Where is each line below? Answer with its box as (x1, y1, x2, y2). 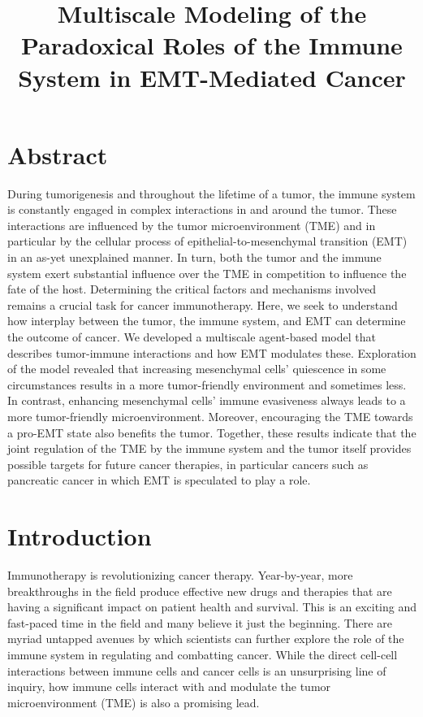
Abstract (7, 137, 108, 171)
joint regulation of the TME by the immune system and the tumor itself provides (7, 440, 412, 457)
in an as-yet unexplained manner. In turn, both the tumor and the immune (7, 249, 382, 266)
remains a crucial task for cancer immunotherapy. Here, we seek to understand (7, 296, 398, 313)
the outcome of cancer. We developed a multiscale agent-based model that (7, 328, 376, 345)
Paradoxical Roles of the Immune (21, 28, 403, 62)
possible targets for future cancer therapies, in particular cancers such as (7, 455, 369, 472)
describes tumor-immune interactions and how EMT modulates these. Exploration (7, 344, 417, 361)
